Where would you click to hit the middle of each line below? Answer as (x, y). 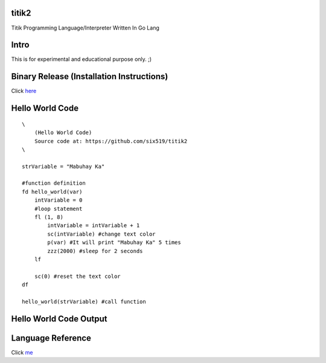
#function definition (54, 183)
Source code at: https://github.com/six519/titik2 (111, 141)
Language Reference (51, 338)
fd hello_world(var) (52, 191)
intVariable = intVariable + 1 (94, 226)
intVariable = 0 (58, 200)
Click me (22, 352)
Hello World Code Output (59, 319)
